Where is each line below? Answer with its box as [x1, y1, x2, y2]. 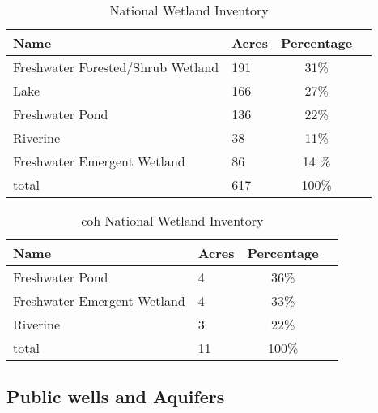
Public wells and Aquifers [6, 384, 225, 409]
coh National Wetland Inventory [81, 211, 264, 230]
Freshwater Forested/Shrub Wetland [13, 58, 219, 76]
